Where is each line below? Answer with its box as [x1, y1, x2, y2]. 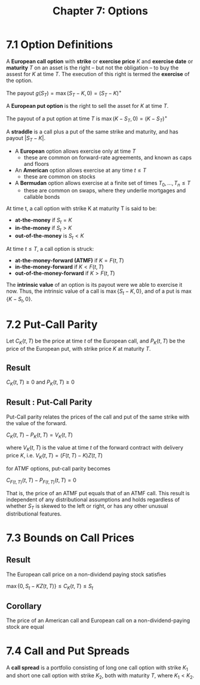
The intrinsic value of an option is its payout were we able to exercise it [6, 281, 183, 288]
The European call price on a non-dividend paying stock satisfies [6, 571, 167, 578]
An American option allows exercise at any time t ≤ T [14, 166, 147, 174]
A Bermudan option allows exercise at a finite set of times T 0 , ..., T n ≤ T [14, 179, 191, 188]
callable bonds [23, 193, 60, 201]
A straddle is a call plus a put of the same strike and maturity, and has [6, 128, 179, 135]
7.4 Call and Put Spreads [6, 644, 130, 658]
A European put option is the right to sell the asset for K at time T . [6, 102, 169, 110]
